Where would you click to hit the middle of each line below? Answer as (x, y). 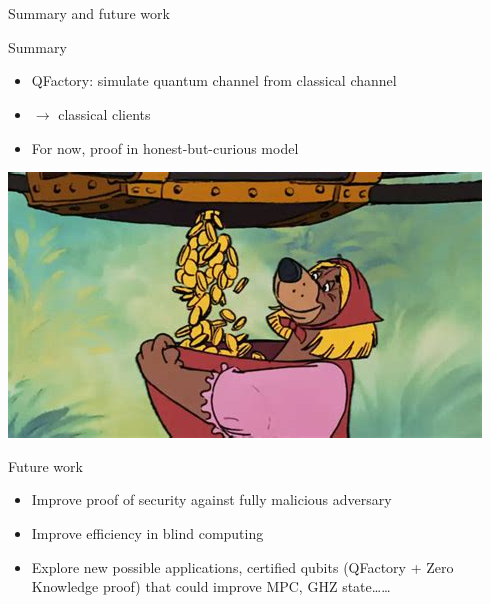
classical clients (104, 113)
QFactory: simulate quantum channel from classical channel (214, 80)
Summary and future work (89, 13)
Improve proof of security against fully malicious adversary (211, 499)
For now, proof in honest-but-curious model (165, 147)
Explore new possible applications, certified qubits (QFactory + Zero (242, 566)
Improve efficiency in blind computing (147, 532)
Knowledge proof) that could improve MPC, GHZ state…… (211, 586)
